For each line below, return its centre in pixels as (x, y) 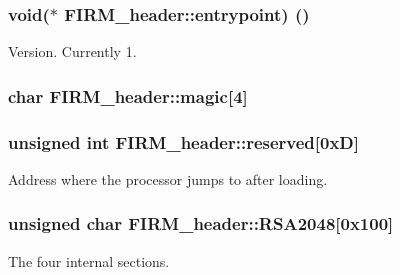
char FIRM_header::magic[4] (128, 95)
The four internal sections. (89, 260)
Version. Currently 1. (72, 51)
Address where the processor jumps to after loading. (168, 178)
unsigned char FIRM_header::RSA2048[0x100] (201, 223)
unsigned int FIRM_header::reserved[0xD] (184, 141)
